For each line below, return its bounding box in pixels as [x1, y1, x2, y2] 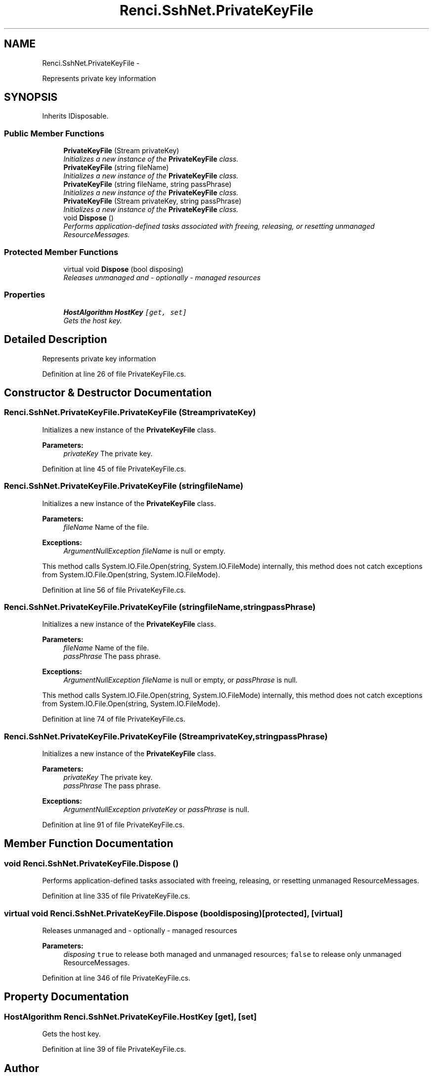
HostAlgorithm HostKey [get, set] [63, 307, 187, 316]
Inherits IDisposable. [42, 112, 109, 121]
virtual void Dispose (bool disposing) [63, 264, 184, 273]
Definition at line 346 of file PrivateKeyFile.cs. [42, 973, 191, 982]
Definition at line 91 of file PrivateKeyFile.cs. [42, 820, 185, 829]
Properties [4, 290, 45, 300]
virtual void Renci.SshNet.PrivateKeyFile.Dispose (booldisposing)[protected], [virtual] [4, 908, 343, 918]
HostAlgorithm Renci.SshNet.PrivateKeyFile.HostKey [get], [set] [4, 1011, 257, 1022]
